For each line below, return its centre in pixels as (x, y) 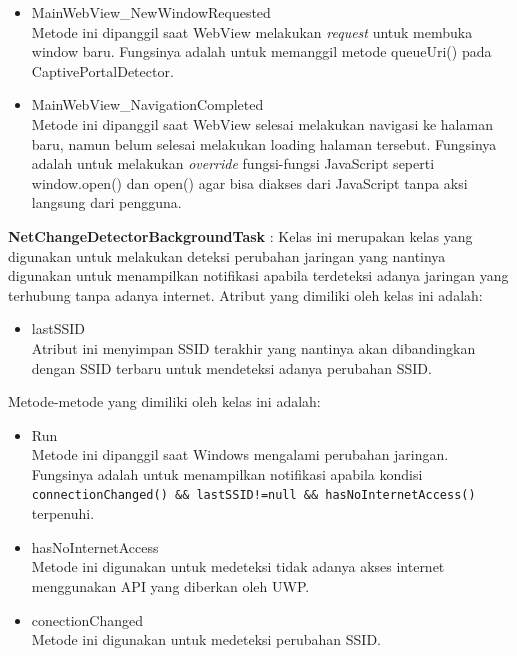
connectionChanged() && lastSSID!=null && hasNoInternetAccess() (253, 495)
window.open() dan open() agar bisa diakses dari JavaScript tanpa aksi (249, 182)
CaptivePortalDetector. (102, 70)
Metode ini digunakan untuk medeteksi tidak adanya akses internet (238, 566)
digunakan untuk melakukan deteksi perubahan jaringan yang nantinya (227, 255)
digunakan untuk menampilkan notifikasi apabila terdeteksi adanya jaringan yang (258, 275)
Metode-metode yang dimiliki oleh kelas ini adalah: (164, 401)
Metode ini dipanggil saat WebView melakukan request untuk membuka (252, 31)
